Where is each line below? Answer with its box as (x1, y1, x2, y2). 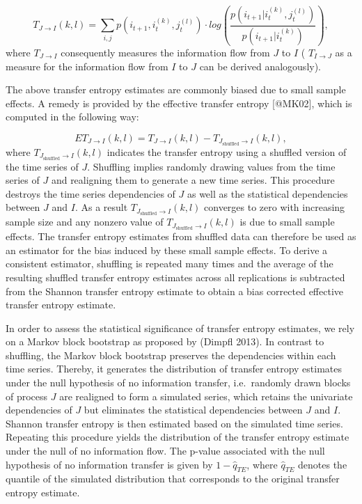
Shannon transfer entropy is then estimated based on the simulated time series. (6, 416, 343, 430)
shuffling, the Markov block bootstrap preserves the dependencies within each (6, 347, 336, 362)
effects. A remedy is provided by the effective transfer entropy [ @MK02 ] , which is (6, 95, 352, 110)
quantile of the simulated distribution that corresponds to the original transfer (6, 471, 340, 486)
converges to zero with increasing (204, 200, 345, 214)
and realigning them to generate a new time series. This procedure (51, 173, 335, 187)
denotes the (298, 457, 347, 471)
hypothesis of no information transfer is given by (6, 457, 213, 471)
